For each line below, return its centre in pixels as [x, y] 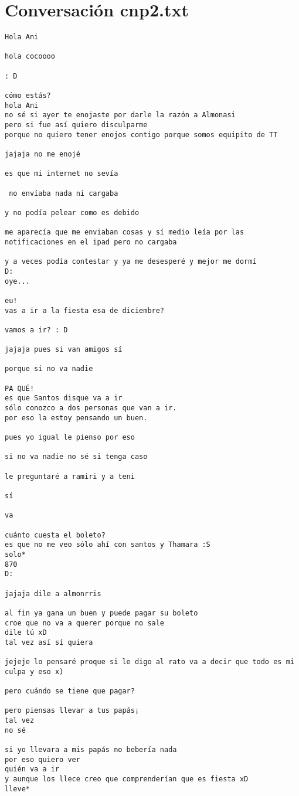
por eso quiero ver [43, 759]
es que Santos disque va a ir [64, 398]
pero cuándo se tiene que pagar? [70, 691]
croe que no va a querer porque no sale [85, 623]
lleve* [17, 789]
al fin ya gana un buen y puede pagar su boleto [101, 613]
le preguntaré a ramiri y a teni [70, 476]
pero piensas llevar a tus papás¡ [72, 711]
